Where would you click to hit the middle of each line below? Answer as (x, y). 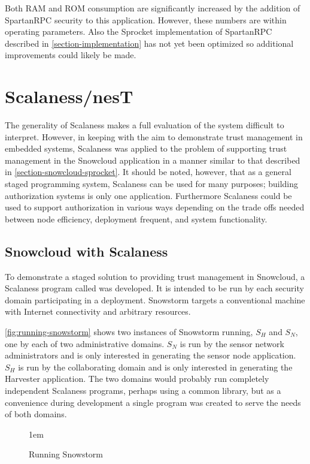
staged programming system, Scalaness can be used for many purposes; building (151, 184)
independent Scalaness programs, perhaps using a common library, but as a (143, 390)
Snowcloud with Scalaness (86, 251)
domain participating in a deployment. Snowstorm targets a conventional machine (155, 299)
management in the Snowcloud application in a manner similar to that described (153, 160)
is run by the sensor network (232, 343)
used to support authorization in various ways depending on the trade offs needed (155, 207)
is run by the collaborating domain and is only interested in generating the (155, 367)
